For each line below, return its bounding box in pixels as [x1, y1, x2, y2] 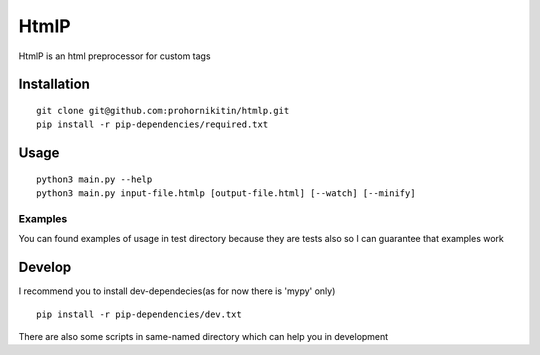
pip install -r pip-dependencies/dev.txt [36, 308, 242, 320]
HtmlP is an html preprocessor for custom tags [18, 50, 211, 62]
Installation [18, 76, 90, 93]
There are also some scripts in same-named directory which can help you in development [18, 330, 389, 342]
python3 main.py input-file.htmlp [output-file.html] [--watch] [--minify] [36, 188, 416, 199]
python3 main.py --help [36, 173, 153, 185]
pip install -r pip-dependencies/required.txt [36, 119, 269, 130]
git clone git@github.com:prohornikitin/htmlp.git [36, 105, 290, 116]
